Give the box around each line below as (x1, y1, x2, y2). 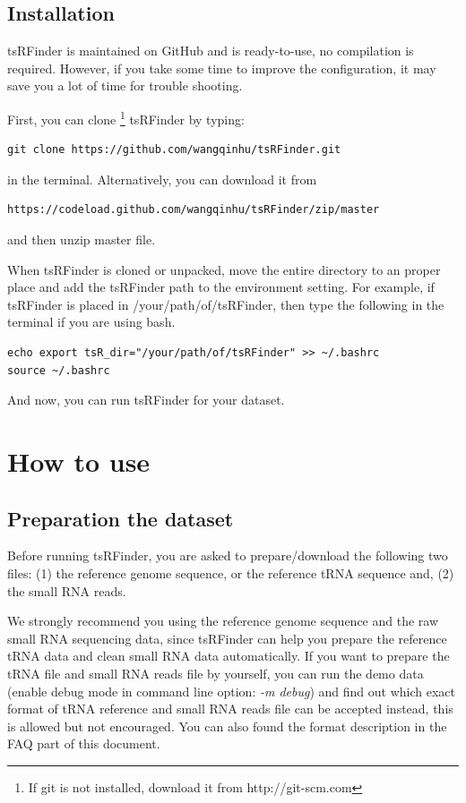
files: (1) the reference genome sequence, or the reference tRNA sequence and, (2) (7, 563, 454, 582)
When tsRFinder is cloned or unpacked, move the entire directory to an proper (7, 260, 441, 278)
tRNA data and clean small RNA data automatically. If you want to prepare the (7, 646, 450, 665)
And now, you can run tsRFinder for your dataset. (7, 390, 285, 409)
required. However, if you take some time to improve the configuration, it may (7, 58, 436, 77)
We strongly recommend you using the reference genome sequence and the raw (7, 611, 439, 630)
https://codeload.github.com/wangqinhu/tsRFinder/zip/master (7, 203, 380, 217)
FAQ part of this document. (7, 734, 160, 753)
